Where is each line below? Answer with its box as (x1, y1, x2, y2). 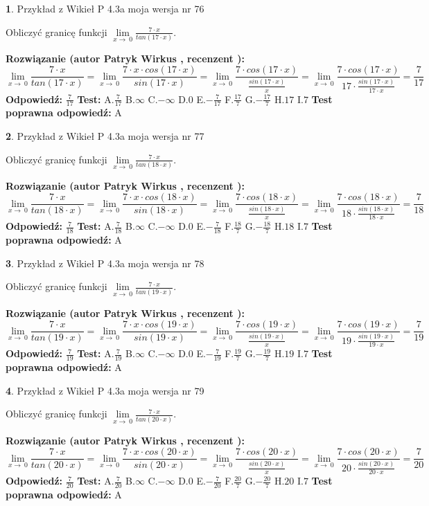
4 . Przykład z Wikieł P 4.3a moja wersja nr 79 (6, 383, 204, 397)
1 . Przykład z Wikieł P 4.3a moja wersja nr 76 (6, 1, 204, 15)
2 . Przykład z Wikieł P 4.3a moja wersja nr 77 (6, 128, 204, 143)
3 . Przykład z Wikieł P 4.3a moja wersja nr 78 (6, 255, 204, 270)
